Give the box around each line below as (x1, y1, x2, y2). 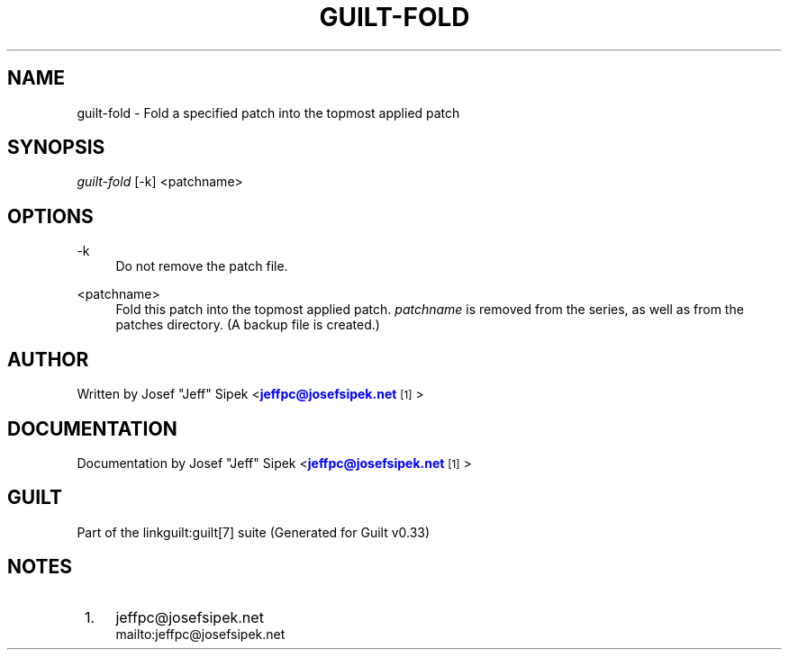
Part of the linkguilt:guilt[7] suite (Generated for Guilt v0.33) (77, 524, 431, 540)
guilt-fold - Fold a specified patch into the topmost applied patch (77, 104, 460, 121)
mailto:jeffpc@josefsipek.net (115, 625, 286, 642)
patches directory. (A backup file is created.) (115, 317, 380, 333)
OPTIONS (7, 204, 94, 228)
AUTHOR (7, 347, 89, 371)
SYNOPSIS (7, 136, 105, 159)
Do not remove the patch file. (115, 258, 288, 274)
